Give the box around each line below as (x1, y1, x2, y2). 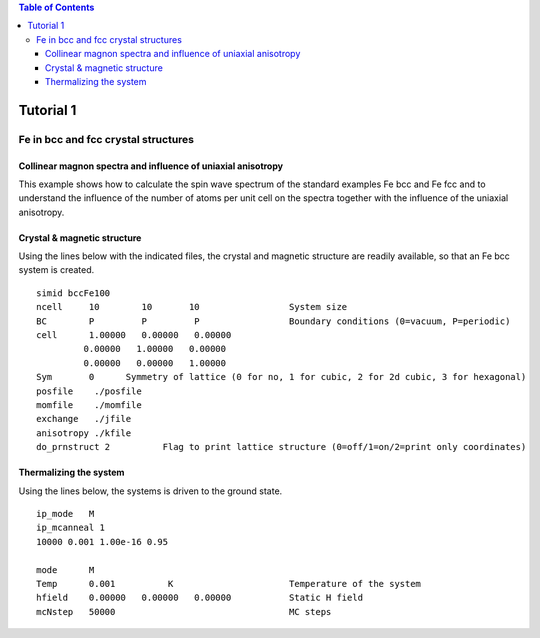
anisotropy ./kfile (36, 427, 132, 439)
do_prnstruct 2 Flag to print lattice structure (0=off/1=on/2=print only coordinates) (36, 441, 527, 453)
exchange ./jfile (36, 413, 132, 425)
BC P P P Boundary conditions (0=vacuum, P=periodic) (36, 315, 511, 327)
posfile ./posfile (36, 385, 142, 397)
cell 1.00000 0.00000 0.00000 (36, 330, 232, 341)
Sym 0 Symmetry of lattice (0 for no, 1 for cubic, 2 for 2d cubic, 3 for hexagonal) (36, 371, 527, 383)
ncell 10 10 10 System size (36, 301, 348, 313)
